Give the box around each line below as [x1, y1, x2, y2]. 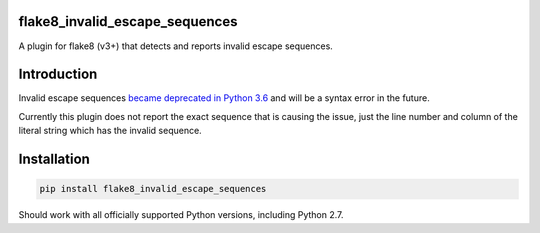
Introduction [18, 66, 98, 83]
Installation [18, 151, 90, 168]
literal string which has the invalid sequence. [18, 125, 202, 137]
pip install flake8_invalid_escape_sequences [39, 183, 267, 195]
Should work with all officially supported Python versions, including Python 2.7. [18, 209, 344, 221]
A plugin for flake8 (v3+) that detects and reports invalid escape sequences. [18, 40, 334, 52]
